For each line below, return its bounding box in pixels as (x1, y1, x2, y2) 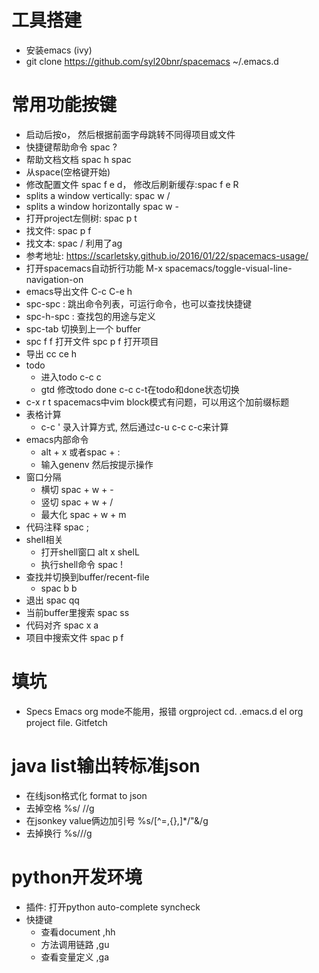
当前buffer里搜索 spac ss (25, 606, 130, 618)
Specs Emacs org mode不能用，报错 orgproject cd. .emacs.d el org (25, 705, 304, 717)
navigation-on (25, 273, 84, 285)
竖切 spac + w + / (40, 496, 114, 508)
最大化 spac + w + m (40, 508, 127, 520)
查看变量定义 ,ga (40, 951, 110, 963)
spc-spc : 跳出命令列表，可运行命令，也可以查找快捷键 (25, 297, 253, 310)
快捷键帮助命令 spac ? (25, 141, 118, 153)
